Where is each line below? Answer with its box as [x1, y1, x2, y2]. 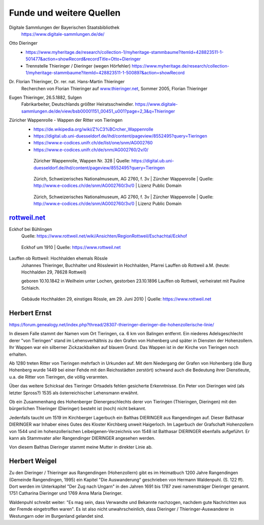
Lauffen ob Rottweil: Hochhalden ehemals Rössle [9, 255, 108, 261]
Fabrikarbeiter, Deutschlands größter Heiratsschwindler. [21, 101, 134, 107]
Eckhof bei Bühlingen [9, 227, 52, 232]
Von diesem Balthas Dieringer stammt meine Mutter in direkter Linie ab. [9, 444, 153, 450]
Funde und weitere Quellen [9, 7, 121, 18]
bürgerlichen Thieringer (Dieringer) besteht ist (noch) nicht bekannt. [9, 406, 147, 411]
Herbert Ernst [9, 309, 52, 317]
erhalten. [9, 351, 27, 357]
